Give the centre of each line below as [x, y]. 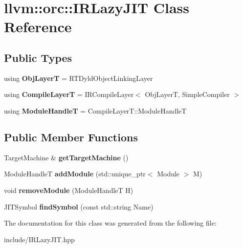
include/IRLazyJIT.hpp [39, 239]
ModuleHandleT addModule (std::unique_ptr [75, 174]
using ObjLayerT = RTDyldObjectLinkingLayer [78, 78]
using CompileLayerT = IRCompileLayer [69, 94]
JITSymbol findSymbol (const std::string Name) [79, 206]
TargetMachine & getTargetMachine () [66, 157]
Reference [38, 27]
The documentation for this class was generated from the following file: [110, 223]
